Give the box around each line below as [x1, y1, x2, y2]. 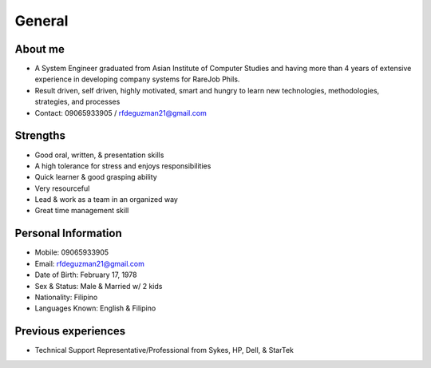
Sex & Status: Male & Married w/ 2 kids [34, 281, 163, 291]
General [14, 12, 69, 30]
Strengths [14, 129, 65, 143]
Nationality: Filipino [34, 292, 98, 302]
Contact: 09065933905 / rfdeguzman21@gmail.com [34, 108, 207, 117]
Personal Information [14, 227, 123, 240]
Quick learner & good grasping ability [34, 172, 157, 182]
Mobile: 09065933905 [34, 247, 109, 257]
